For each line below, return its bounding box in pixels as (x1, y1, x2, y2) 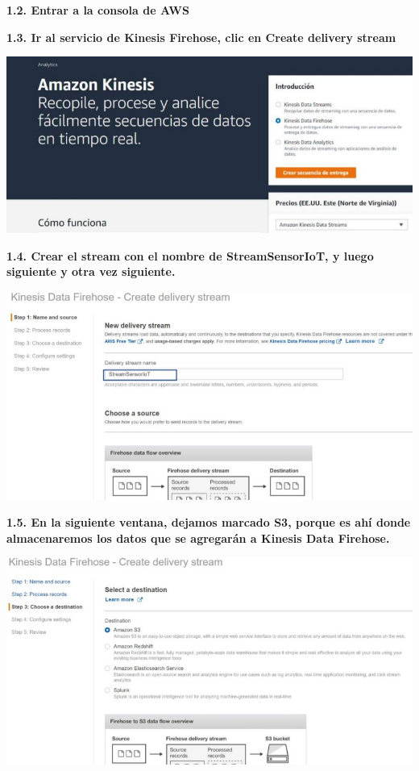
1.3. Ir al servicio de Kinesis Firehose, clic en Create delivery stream (6, 28, 396, 45)
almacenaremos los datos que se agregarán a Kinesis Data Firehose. (6, 529, 390, 546)
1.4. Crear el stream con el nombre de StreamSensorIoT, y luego (6, 247, 374, 264)
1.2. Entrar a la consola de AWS (6, 2, 189, 18)
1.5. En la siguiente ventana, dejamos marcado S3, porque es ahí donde (6, 514, 411, 531)
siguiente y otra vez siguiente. (6, 263, 176, 280)
